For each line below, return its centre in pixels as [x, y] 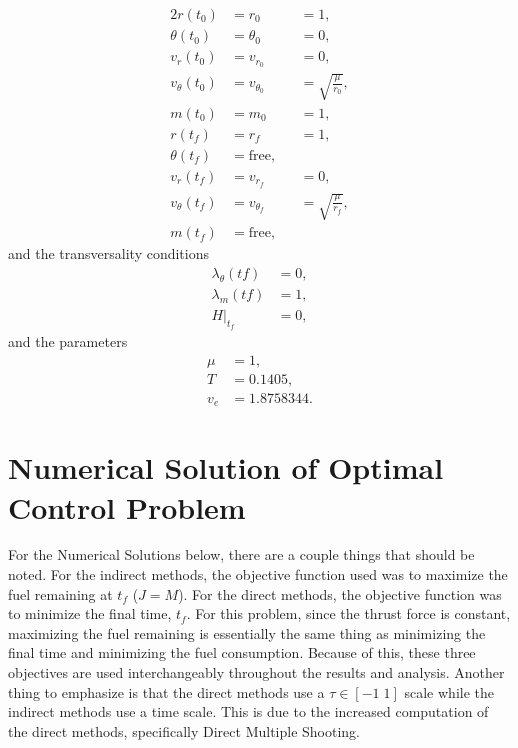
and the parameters [68, 341]
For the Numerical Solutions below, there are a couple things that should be [241, 554]
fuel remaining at [60, 593]
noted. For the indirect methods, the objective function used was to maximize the [258, 574]
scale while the [449, 691]
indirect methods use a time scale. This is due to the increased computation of [248, 711]
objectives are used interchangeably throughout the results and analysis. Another [256, 672]
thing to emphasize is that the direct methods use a [166, 691]
